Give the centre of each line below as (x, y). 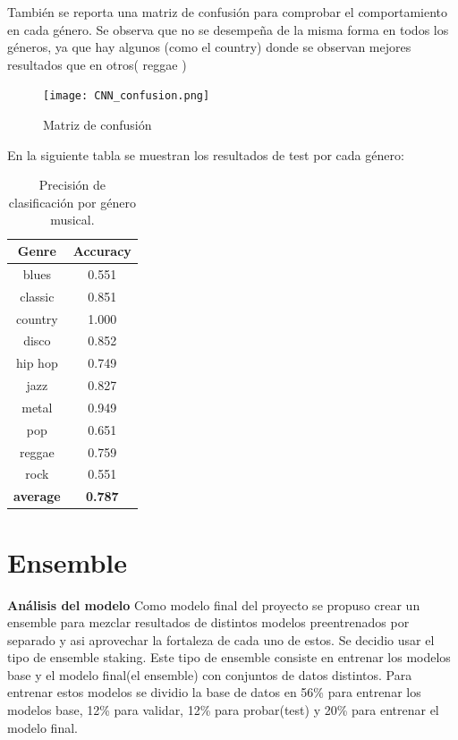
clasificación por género (72, 202)
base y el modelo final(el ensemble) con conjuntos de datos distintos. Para (210, 674)
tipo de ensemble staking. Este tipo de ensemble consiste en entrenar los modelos (229, 657)
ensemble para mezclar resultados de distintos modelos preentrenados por (208, 622)
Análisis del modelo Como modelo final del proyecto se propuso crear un (214, 604)
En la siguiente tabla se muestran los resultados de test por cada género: (206, 154)
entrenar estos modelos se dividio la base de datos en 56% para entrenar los (214, 692)
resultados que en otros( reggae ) (97, 64)
